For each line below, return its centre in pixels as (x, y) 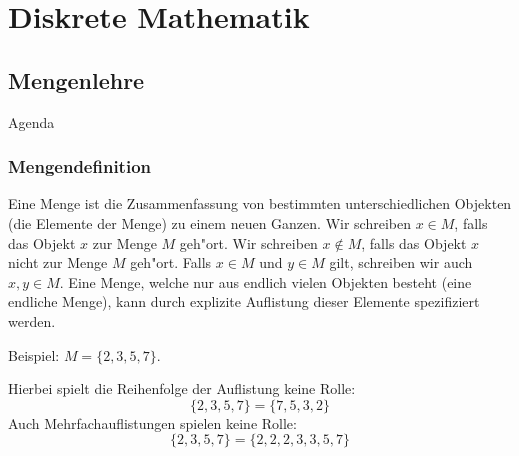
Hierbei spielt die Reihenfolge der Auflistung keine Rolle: (182, 388)
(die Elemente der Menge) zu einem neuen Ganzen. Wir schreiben (209, 222)
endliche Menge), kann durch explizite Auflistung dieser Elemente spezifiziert (244, 301)
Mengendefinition (80, 166)
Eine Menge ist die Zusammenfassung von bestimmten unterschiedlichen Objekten (260, 203)
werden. (32, 320)
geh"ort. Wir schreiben (248, 242)
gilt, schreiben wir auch (401, 262)
